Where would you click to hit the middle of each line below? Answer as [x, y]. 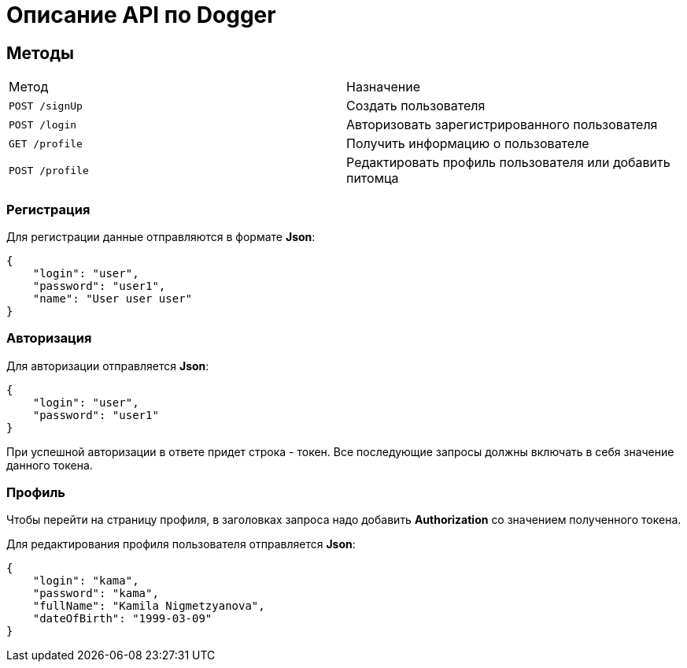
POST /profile [49, 170]
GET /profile [46, 143]
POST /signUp [46, 106]
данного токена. [50, 465]
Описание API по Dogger [141, 15]
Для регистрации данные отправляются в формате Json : [161, 236]
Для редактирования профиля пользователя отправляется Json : [181, 544]
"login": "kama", [86, 581]
